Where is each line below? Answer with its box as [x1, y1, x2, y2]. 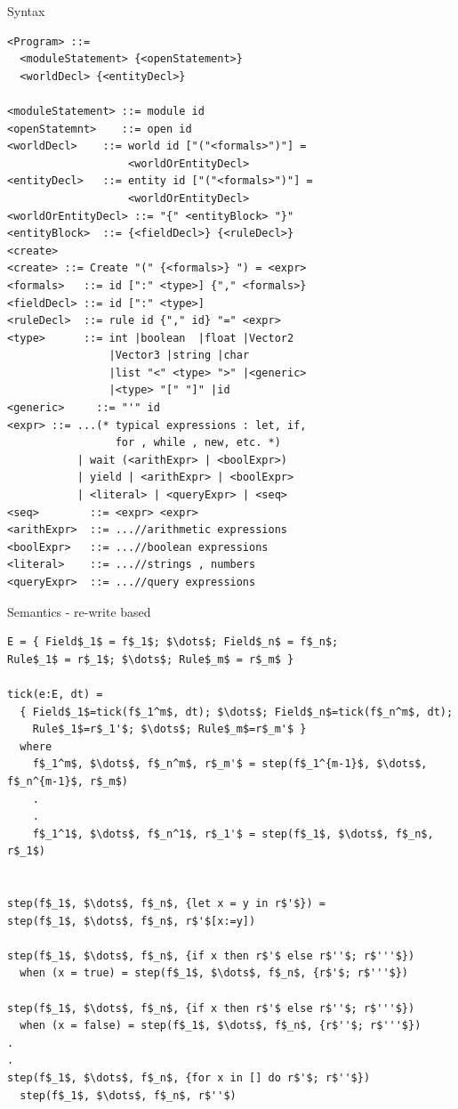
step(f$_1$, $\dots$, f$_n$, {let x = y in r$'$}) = [7, 897, 325, 911]
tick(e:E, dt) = [7, 687, 103, 700]
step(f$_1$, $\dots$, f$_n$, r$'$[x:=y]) [7, 914, 256, 927]
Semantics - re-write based [7, 602, 151, 620]
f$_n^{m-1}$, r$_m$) [7, 774, 129, 788]
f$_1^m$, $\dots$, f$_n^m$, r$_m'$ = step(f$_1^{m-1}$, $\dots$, [32, 757, 428, 771]
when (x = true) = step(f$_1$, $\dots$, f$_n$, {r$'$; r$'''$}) [20, 967, 409, 980]
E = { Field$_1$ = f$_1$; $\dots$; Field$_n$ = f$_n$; [7, 635, 339, 649]
